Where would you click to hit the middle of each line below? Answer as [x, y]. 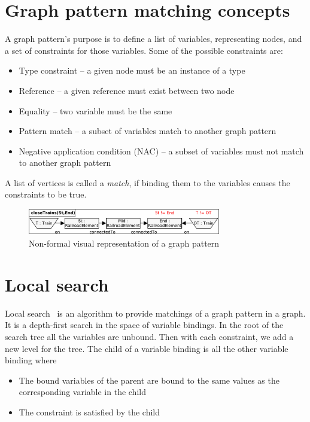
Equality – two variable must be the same [95, 110]
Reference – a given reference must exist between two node [127, 90]
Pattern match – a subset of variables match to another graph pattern [148, 131]
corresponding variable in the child [82, 392]
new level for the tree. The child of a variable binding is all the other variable [147, 348]
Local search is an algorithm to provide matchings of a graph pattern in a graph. [155, 313]
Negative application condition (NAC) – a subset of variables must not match [161, 151]
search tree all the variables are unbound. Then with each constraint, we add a [149, 337]
